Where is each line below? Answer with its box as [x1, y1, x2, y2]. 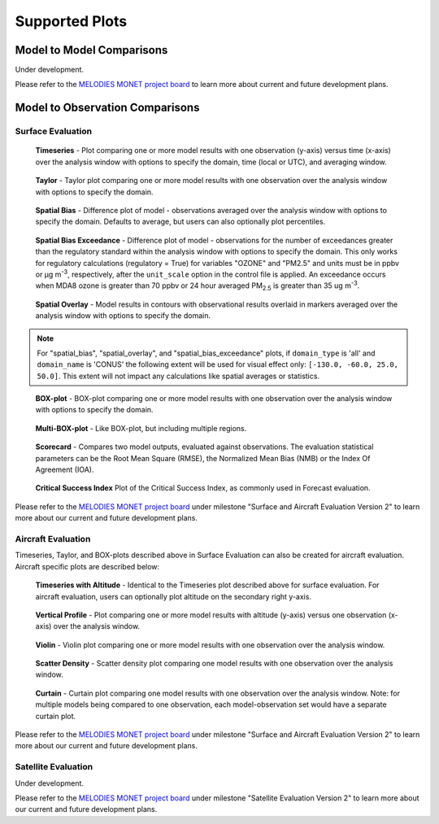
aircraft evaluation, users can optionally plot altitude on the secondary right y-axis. [35, 591, 312, 601]
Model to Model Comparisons [15, 43, 168, 57]
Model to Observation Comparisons [15, 101, 200, 115]
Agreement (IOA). [35, 464, 94, 475]
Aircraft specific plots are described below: [15, 561, 160, 571]
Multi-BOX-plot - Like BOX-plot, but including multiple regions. [35, 423, 247, 433]
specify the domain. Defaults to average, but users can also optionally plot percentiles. [35, 216, 326, 227]
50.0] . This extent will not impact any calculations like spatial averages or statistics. [37, 371, 320, 381]
